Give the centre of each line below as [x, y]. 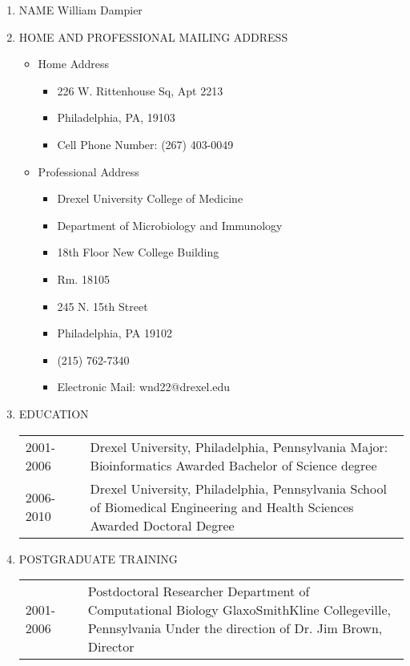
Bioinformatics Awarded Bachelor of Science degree [233, 465]
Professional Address [88, 171]
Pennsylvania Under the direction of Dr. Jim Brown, [235, 628]
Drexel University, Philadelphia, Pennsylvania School [238, 488]
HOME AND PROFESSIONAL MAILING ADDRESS [153, 36]
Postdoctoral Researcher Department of [199, 591]
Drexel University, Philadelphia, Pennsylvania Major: [239, 446]
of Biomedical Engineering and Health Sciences [222, 507]
